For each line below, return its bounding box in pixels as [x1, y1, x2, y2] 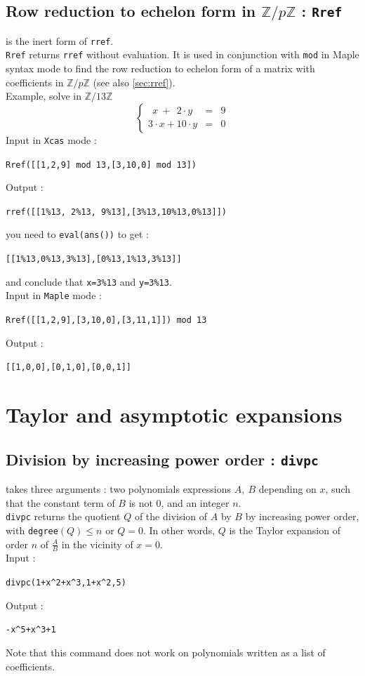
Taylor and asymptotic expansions [6, 400, 343, 429]
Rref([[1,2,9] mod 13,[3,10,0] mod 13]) [6, 159, 197, 170]
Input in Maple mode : [6, 288, 102, 303]
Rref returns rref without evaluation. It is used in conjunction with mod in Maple [6, 47, 359, 62]
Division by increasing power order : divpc [6, 448, 319, 470]
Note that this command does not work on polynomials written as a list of [6, 644, 326, 659]
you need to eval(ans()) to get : [6, 227, 149, 241]
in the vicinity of [61, 536, 133, 551]
